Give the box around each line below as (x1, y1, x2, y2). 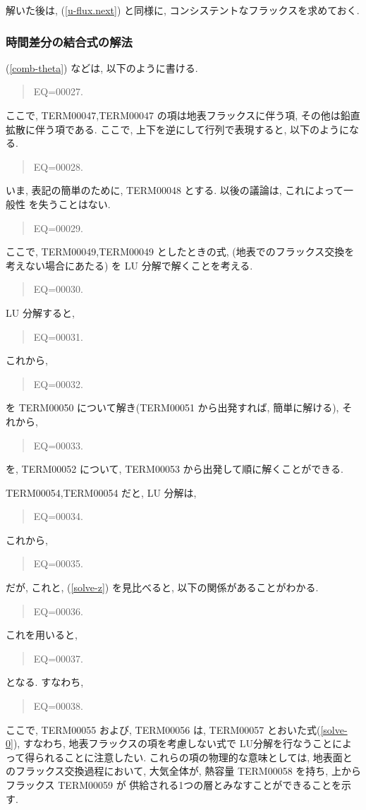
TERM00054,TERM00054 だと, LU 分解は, (6, 485, 197, 500)
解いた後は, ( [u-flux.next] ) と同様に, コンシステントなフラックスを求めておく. (6, 3, 360, 17)
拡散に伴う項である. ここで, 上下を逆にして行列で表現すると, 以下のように (6, 121, 350, 136)
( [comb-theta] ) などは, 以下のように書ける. (6, 60, 198, 75)
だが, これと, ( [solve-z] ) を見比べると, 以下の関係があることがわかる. (6, 580, 319, 595)
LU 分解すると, (6, 305, 75, 320)
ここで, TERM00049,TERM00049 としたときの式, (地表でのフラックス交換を (6, 244, 355, 259)
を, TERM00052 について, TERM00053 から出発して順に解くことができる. (6, 461, 343, 476)
